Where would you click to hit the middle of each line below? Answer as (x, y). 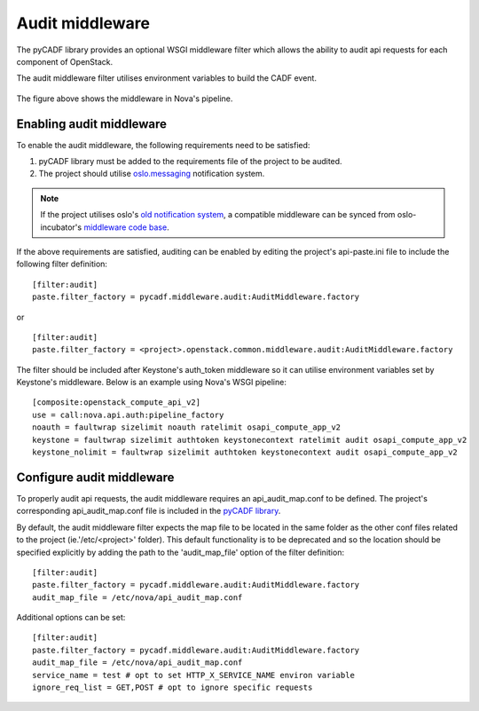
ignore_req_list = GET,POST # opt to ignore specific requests (173, 687)
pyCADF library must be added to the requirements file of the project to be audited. (190, 162)
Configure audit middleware (95, 477)
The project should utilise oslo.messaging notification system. (152, 174)
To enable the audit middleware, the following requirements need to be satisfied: (163, 145)
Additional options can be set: (71, 618)
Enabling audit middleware (92, 124)
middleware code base (126, 227)
